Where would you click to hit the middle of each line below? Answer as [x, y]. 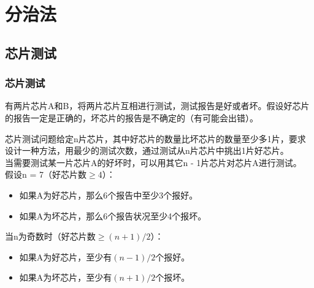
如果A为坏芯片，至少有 [66, 277]
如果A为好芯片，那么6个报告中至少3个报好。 [109, 195]
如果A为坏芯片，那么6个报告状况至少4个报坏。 [113, 215]
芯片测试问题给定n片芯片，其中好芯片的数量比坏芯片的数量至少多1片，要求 [155, 138]
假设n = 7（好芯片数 [46, 174]
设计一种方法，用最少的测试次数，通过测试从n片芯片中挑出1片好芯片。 [147, 150]
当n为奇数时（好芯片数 [50, 236]
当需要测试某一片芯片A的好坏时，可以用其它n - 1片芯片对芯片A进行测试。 [153, 162]
